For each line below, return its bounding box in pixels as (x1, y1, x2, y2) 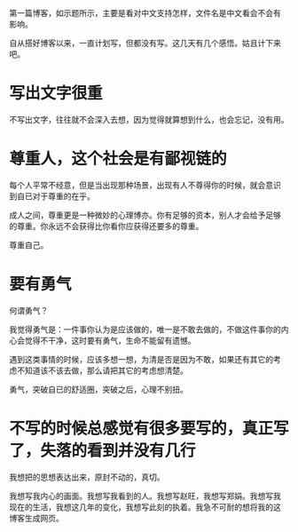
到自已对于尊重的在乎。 (9, 190, 95, 202)
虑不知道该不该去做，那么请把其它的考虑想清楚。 (9, 365, 188, 376)
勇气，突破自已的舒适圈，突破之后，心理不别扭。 (9, 384, 188, 394)
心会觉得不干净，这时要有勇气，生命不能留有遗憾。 (9, 335, 196, 345)
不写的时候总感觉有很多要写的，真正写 (9, 418, 290, 438)
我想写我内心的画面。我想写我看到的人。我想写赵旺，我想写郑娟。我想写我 (9, 490, 281, 501)
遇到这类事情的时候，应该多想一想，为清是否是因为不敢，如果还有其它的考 (9, 353, 281, 364)
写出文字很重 (9, 83, 104, 104)
